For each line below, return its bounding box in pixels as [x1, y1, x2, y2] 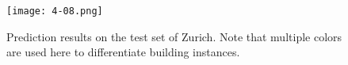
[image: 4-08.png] [6, 6, 103, 17]
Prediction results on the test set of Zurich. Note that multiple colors [6, 28, 342, 44]
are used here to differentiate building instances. [6, 44, 240, 60]
